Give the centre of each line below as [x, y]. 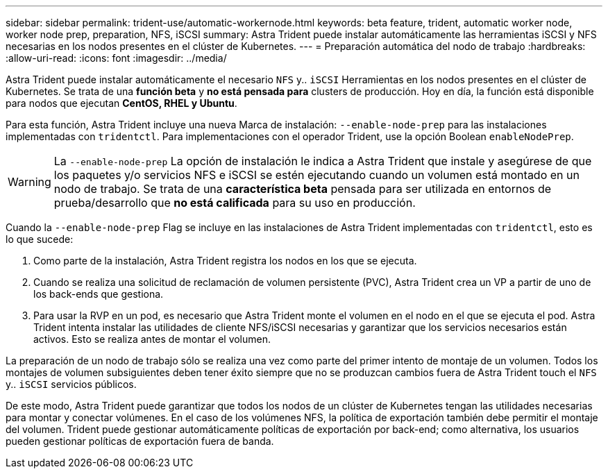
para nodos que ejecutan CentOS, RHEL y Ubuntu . [121, 103]
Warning [29, 182]
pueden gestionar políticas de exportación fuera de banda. [140, 441]
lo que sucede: [40, 239]
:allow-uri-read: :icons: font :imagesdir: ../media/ [116, 58]
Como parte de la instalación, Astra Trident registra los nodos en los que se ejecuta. [225, 261]
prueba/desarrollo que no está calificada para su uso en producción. [235, 203]
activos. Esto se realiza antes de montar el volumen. [152, 339]
